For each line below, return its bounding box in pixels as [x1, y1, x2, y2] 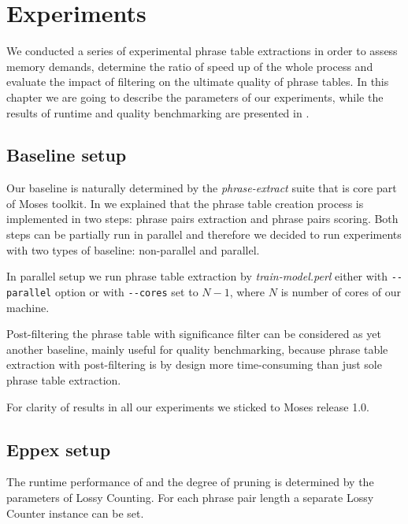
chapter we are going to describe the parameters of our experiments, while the [6, 88, 384, 105]
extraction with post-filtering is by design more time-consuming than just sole [6, 356, 382, 373]
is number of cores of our [280, 283, 401, 299]
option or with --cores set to [54, 283, 198, 299]
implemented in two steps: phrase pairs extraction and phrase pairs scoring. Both [6, 210, 399, 227]
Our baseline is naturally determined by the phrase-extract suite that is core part [6, 180, 397, 196]
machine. [6, 299, 50, 315]
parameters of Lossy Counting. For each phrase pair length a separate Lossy [6, 489, 374, 505]
